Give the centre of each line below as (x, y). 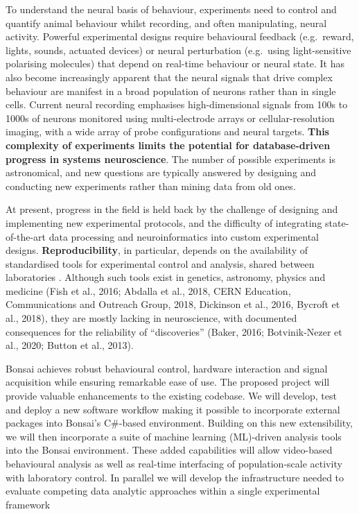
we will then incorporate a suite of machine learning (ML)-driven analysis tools (174, 436)
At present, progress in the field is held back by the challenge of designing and (172, 209)
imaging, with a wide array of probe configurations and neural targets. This (167, 131)
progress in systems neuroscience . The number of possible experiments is (170, 159)
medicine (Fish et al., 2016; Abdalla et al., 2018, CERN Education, (148, 290)
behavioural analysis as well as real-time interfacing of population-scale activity (174, 463)
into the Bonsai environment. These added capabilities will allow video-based (169, 450)
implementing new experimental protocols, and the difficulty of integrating (164, 222)
